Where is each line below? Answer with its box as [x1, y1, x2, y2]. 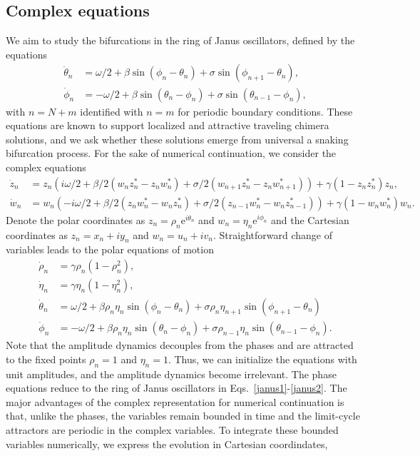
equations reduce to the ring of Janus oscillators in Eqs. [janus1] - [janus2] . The [6, 380, 347, 395]
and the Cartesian [270, 212, 349, 227]
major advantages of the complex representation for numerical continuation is [6, 394, 344, 409]
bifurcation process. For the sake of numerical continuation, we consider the [6, 146, 337, 161]
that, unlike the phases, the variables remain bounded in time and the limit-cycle [6, 408, 360, 423]
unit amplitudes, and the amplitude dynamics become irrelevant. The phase [6, 366, 337, 381]
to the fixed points [6, 351, 86, 366]
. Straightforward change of [213, 227, 332, 242]
